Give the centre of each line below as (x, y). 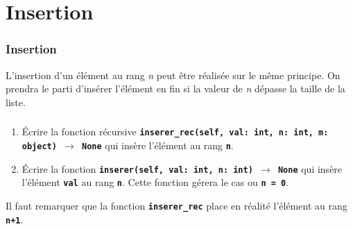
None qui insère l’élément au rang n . (157, 145)
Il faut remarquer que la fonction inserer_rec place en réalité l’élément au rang (176, 205)
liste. (16, 102)
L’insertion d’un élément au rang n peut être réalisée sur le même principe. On (173, 75)
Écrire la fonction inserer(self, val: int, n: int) (137, 168)
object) (39, 146)
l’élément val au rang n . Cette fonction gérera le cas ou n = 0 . (155, 182)
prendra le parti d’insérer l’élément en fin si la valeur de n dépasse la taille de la (175, 88)
